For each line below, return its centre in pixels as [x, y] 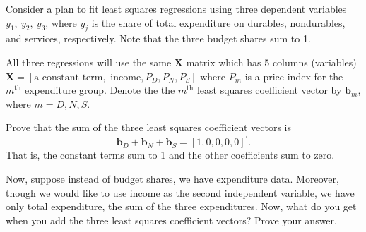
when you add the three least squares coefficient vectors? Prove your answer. [171, 220]
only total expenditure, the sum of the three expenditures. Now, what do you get [181, 206]
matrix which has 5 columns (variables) [271, 62]
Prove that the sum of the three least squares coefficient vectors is [149, 127]
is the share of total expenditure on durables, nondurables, [218, 22]
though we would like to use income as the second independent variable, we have [180, 192]
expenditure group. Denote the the [100, 90]
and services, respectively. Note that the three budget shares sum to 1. [158, 38]
